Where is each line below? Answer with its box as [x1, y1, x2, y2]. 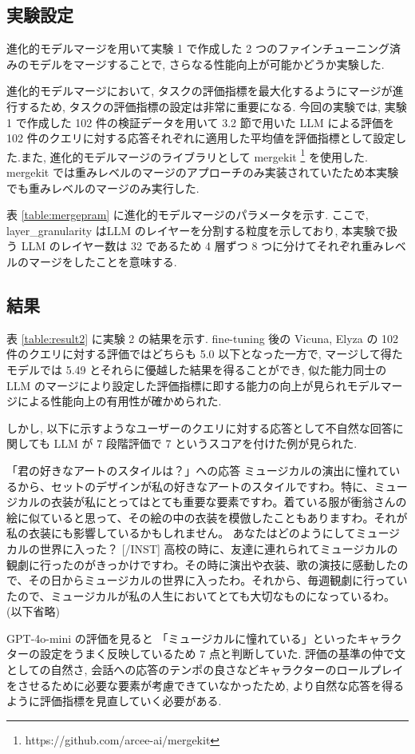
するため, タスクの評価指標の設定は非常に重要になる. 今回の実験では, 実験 [17, 98, 407, 114]
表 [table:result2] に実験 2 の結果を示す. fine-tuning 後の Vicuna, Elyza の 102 [6, 329, 399, 346]
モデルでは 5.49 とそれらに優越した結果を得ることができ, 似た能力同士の [6, 361, 387, 377]
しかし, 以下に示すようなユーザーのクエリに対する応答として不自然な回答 [6, 419, 393, 436]
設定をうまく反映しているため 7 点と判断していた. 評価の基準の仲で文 [39, 645, 406, 662]
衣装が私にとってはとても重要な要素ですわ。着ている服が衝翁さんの [50, 493, 407, 510]
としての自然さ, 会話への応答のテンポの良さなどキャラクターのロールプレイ [6, 661, 404, 678]
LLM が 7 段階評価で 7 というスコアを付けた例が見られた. [53, 435, 358, 452]
